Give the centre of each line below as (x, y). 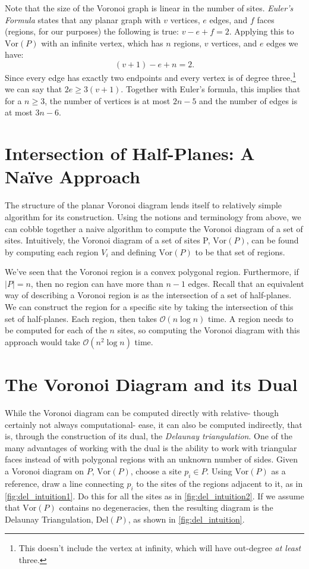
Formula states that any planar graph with (83, 19)
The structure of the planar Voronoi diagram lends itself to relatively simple (144, 205)
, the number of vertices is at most (108, 100)
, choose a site (156, 470)
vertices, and (234, 43)
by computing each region (52, 251)
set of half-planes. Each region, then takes (81, 318)
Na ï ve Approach (72, 176)
